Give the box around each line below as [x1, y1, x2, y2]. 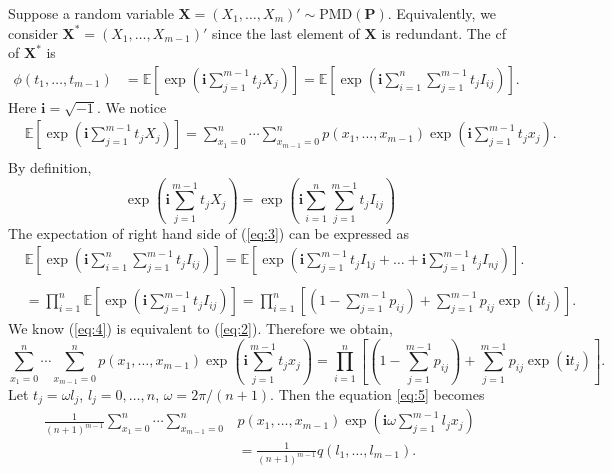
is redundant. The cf [381, 22, 506, 43]
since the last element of [211, 22, 360, 43]
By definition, [8, 157, 92, 178]
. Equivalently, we [387, 3, 497, 23]
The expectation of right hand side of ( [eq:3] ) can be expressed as [8, 222, 409, 243]
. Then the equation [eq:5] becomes [270, 383, 485, 404]
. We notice [96, 96, 167, 117]
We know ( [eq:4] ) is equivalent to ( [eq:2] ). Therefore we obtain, [8, 318, 393, 339]
